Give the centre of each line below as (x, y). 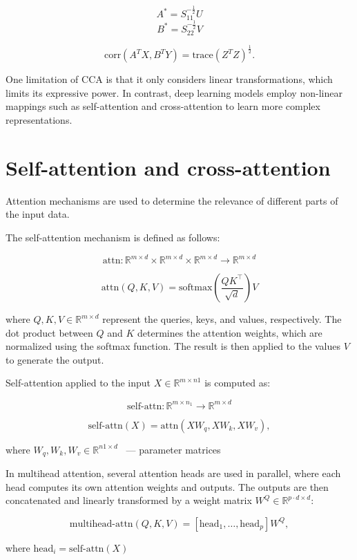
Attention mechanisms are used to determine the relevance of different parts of (172, 200)
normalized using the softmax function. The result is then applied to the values (173, 346)
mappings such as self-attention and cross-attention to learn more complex (163, 106)
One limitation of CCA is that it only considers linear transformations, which (169, 79)
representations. (39, 120)
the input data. (38, 214)
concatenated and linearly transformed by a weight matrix (129, 500)
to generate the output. (55, 359)
